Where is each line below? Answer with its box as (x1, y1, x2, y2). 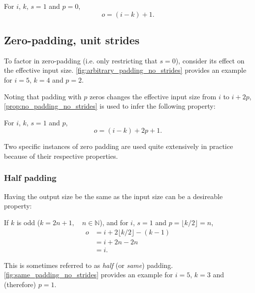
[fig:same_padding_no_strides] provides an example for (4, 269, 173, 280)
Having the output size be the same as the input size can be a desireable (4, 191, 223, 201)
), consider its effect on (175, 55, 245, 65)
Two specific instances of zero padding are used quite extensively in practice (4, 141, 233, 151)
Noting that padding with (4, 91, 82, 101)
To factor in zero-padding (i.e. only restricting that (4, 55, 158, 65)
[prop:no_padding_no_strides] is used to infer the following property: (4, 101, 216, 111)
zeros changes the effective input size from (89, 91, 217, 101)
